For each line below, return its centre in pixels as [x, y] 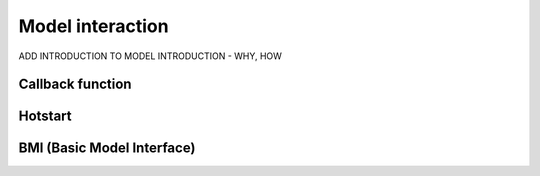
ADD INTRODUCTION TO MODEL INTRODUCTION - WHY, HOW [150, 56]
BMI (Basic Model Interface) [107, 148]
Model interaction [93, 26]
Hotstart [45, 116]
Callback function [75, 84]
